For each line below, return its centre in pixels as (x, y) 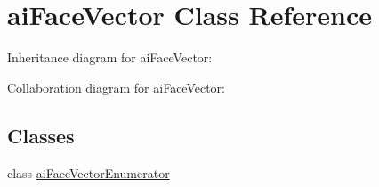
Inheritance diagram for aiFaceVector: (110, 57)
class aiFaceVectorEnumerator (89, 172)
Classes (41, 135)
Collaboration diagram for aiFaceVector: (116, 87)
